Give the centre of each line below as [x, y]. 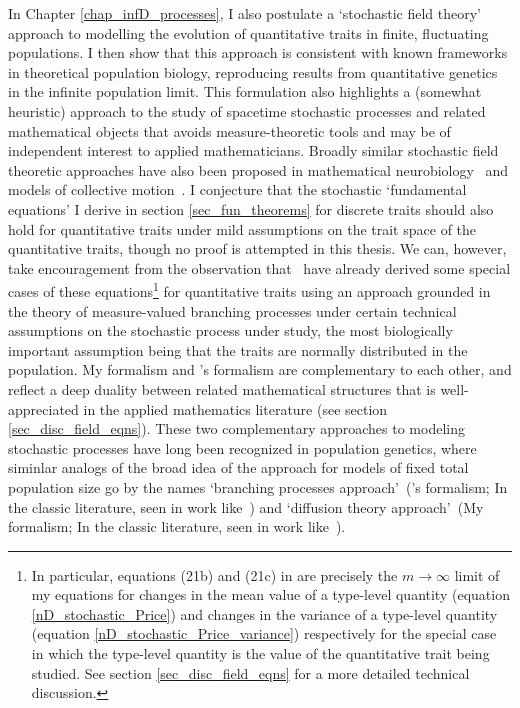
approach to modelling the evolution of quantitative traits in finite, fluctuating [248, 32]
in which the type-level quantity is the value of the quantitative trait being [260, 653]
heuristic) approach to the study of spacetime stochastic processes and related [247, 110]
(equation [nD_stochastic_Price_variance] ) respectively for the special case [264, 633]
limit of [477, 574]
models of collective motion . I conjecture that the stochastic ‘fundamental [237, 189]
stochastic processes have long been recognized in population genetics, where [242, 447]
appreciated [43, 408]
